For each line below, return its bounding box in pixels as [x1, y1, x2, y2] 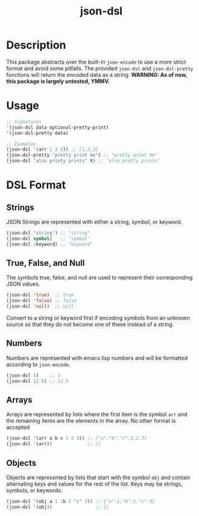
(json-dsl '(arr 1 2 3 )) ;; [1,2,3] [6, 146, 98, 152]
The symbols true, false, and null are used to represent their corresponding [6, 274, 193, 281]
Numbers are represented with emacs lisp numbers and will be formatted [6, 354, 188, 361]
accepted [6, 423, 30, 431]
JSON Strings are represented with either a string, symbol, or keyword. [6, 218, 183, 225]
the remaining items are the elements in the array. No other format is [6, 417, 176, 425]
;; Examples [6, 141, 36, 147]
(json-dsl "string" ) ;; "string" [6, 230, 90, 236]
